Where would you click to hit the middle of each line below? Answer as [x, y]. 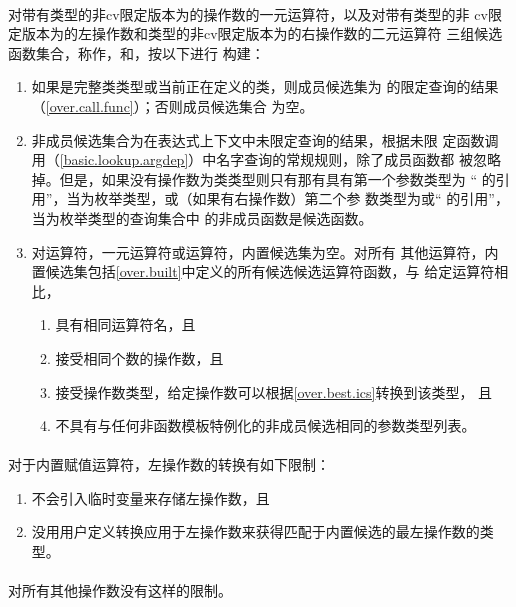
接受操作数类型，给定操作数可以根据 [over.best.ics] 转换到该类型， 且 [274, 391]
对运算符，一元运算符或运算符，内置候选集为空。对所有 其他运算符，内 [265, 251]
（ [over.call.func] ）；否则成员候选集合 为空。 [172, 105]
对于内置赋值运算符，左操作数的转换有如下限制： [169, 464]
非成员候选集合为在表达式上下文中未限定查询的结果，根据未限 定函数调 [265, 139]
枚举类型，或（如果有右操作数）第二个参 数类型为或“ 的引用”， [301, 198]
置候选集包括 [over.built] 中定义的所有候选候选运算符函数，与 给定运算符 [263, 271]
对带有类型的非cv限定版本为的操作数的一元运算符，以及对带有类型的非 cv [248, 13]
